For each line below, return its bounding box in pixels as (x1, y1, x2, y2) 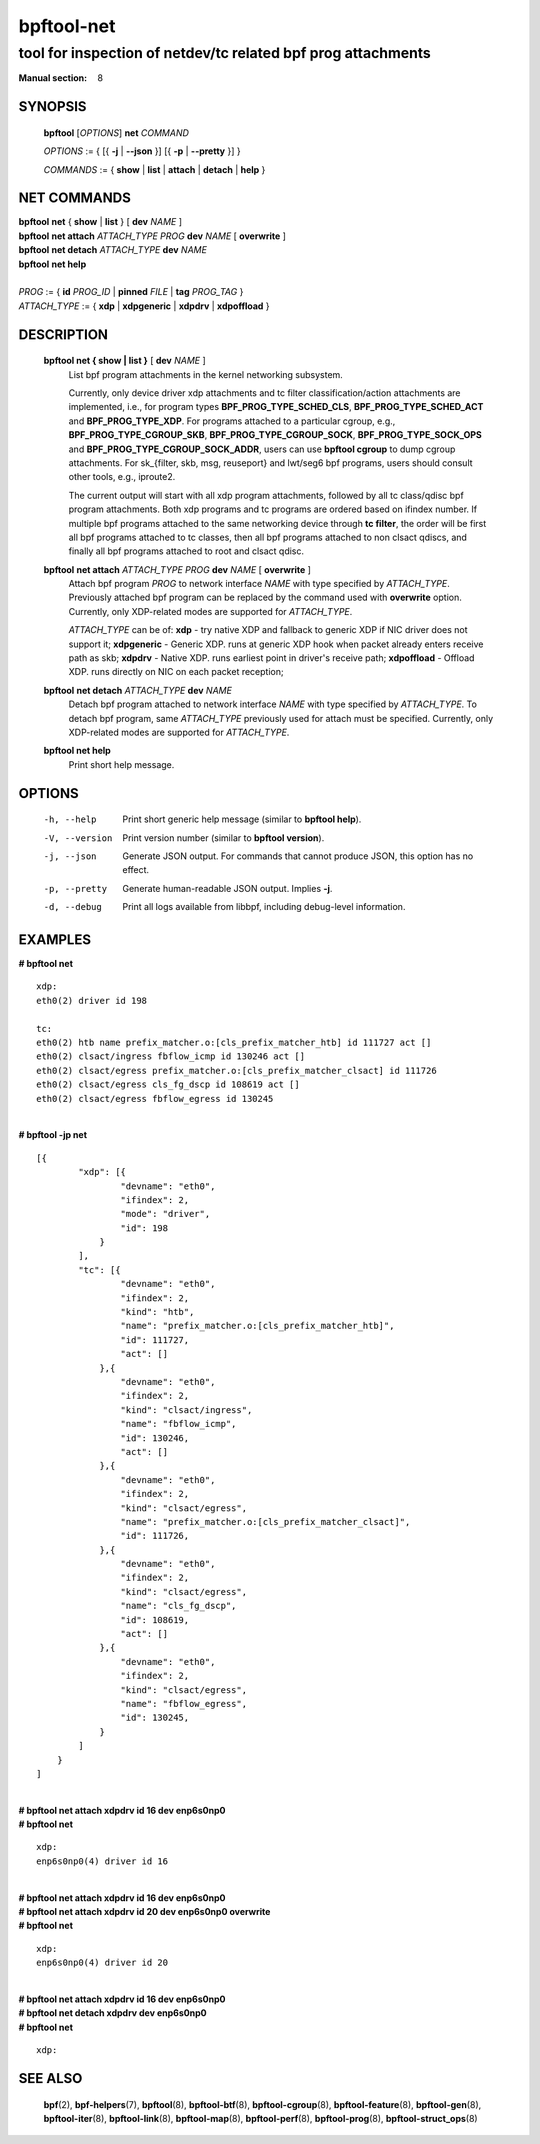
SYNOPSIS (18, 98, 87, 115)
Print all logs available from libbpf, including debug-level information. (122, 901, 406, 913)
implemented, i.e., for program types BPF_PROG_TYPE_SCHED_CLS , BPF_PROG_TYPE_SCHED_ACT (68, 401, 484, 413)
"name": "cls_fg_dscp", (120, 1600, 237, 1612)
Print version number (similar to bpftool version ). (122, 831, 325, 844)
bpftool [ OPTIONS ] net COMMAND (43, 126, 190, 139)
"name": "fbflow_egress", (120, 1698, 248, 1709)
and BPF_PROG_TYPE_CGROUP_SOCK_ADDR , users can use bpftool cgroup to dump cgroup (68, 443, 456, 455)
